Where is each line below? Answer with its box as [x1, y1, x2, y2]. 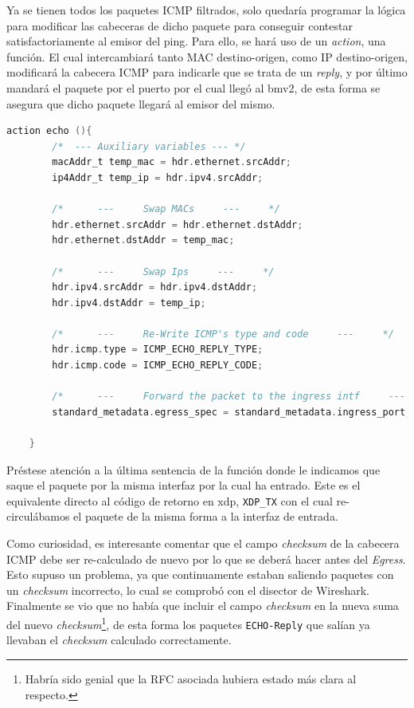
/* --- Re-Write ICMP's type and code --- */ [52, 328, 394, 340]
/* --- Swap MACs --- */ [52, 203, 280, 215]
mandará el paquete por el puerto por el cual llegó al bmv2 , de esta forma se [6, 79, 381, 96]
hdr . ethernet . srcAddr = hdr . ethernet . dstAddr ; [52, 218, 303, 230]
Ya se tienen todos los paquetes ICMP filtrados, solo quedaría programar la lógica [6, 2, 406, 18]
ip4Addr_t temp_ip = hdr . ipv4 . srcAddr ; [52, 171, 264, 183]
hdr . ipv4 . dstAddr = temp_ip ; [52, 297, 206, 309]
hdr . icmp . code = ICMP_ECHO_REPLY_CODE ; [52, 360, 264, 372]
